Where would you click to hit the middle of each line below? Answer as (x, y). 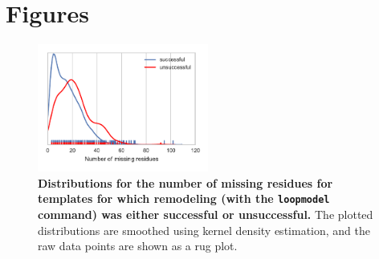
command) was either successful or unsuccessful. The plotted (206, 214)
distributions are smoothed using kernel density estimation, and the (204, 230)
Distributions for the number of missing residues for (185, 182)
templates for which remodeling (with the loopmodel (184, 198)
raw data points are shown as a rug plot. (138, 246)
